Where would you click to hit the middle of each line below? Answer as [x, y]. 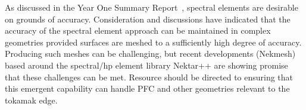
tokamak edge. [31, 100]
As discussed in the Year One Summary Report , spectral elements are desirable [152, 7]
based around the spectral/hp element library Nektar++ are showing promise [146, 65]
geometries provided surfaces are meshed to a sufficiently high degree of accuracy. [153, 42]
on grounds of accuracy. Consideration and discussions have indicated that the [148, 19]
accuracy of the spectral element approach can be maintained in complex [138, 30]
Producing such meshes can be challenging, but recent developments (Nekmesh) [150, 54]
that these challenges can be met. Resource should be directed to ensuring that [149, 77]
